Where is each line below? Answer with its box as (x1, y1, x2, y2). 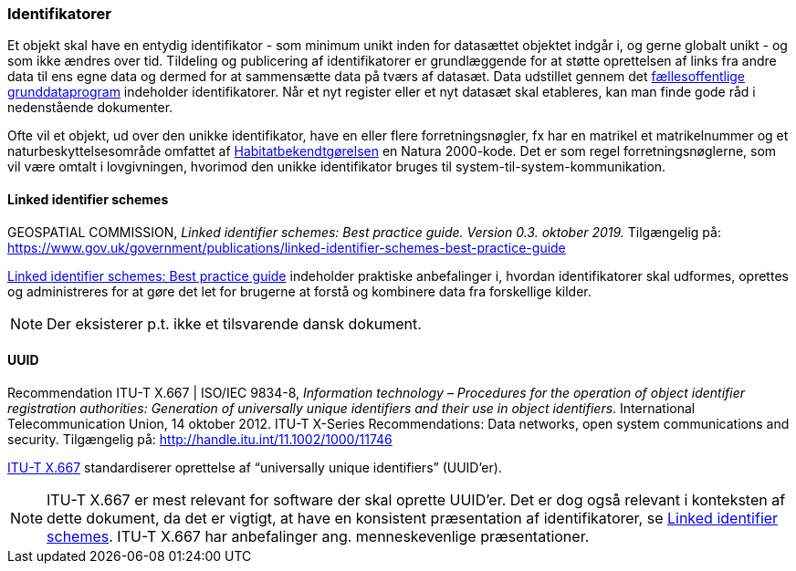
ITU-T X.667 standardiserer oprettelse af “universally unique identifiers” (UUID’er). (7, 459, 502, 475)
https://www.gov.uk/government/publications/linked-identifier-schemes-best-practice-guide (7, 239, 566, 255)
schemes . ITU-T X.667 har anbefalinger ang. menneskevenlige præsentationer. (47, 526, 590, 545)
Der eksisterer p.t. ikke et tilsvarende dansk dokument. (47, 314, 422, 333)
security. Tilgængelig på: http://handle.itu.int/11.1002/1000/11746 (7, 431, 393, 447)
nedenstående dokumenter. (7, 99, 173, 116)
